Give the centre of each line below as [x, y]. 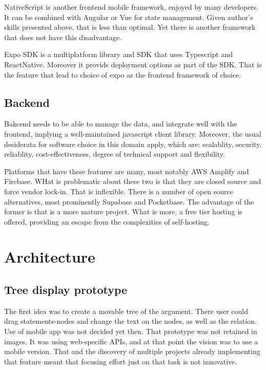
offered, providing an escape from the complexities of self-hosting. [107, 221]
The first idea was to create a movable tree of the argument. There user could [126, 311]
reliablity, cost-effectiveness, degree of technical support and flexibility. [115, 154]
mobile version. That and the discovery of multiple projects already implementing [132, 351]
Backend [27, 102]
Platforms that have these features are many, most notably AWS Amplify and [127, 171]
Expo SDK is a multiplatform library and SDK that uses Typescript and [118, 54]
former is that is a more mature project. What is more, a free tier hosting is [123, 211]
